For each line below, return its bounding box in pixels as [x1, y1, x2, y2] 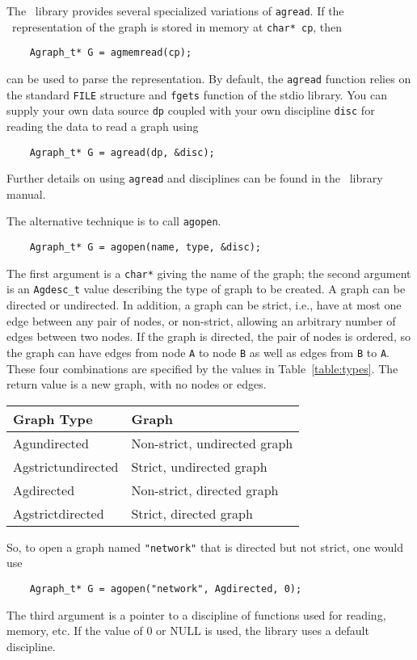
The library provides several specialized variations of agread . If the [6, 2, 344, 19]
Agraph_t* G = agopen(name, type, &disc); [29, 242, 261, 254]
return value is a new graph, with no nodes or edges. [6, 376, 267, 393]
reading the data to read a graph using [6, 117, 199, 134]
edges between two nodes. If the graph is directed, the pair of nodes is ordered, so [6, 328, 411, 345]
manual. [6, 185, 46, 202]
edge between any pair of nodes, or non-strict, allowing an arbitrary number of [6, 312, 396, 329]
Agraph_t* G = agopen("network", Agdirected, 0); [29, 582, 302, 595]
